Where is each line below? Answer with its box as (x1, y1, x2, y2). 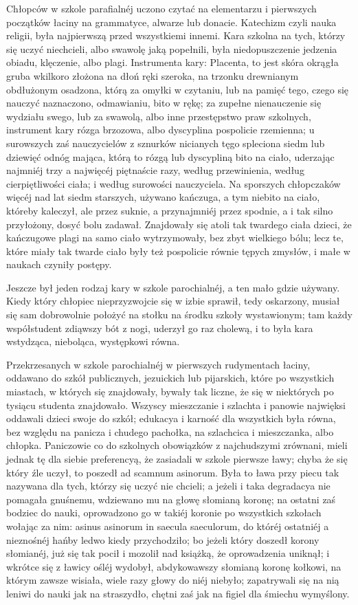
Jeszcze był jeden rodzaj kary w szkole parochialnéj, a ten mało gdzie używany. (6, 280, 340, 294)
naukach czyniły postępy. (6, 257, 112, 272)
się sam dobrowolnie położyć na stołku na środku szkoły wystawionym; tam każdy (6, 307, 353, 322)
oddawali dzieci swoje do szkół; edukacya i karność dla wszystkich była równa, (6, 411, 336, 426)
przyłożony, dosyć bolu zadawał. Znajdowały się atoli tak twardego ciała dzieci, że (6, 217, 352, 231)
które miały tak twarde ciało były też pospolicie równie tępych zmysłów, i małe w (6, 243, 350, 258)
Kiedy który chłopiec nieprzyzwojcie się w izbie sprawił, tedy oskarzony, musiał (6, 294, 340, 308)
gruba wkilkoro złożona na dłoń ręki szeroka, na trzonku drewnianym (6, 68, 299, 82)
